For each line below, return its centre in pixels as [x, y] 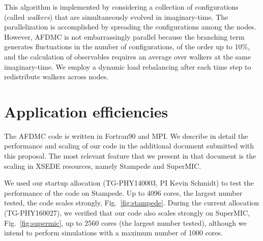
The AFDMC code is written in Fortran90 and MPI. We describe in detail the [126, 135]
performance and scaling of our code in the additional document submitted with [129, 146]
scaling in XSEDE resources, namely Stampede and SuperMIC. [103, 165]
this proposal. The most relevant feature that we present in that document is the [130, 156]
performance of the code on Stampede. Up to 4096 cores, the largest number [123, 192]
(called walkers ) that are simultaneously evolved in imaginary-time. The [116, 17]
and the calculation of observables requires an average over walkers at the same [128, 56]
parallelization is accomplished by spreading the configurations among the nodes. [130, 27]
